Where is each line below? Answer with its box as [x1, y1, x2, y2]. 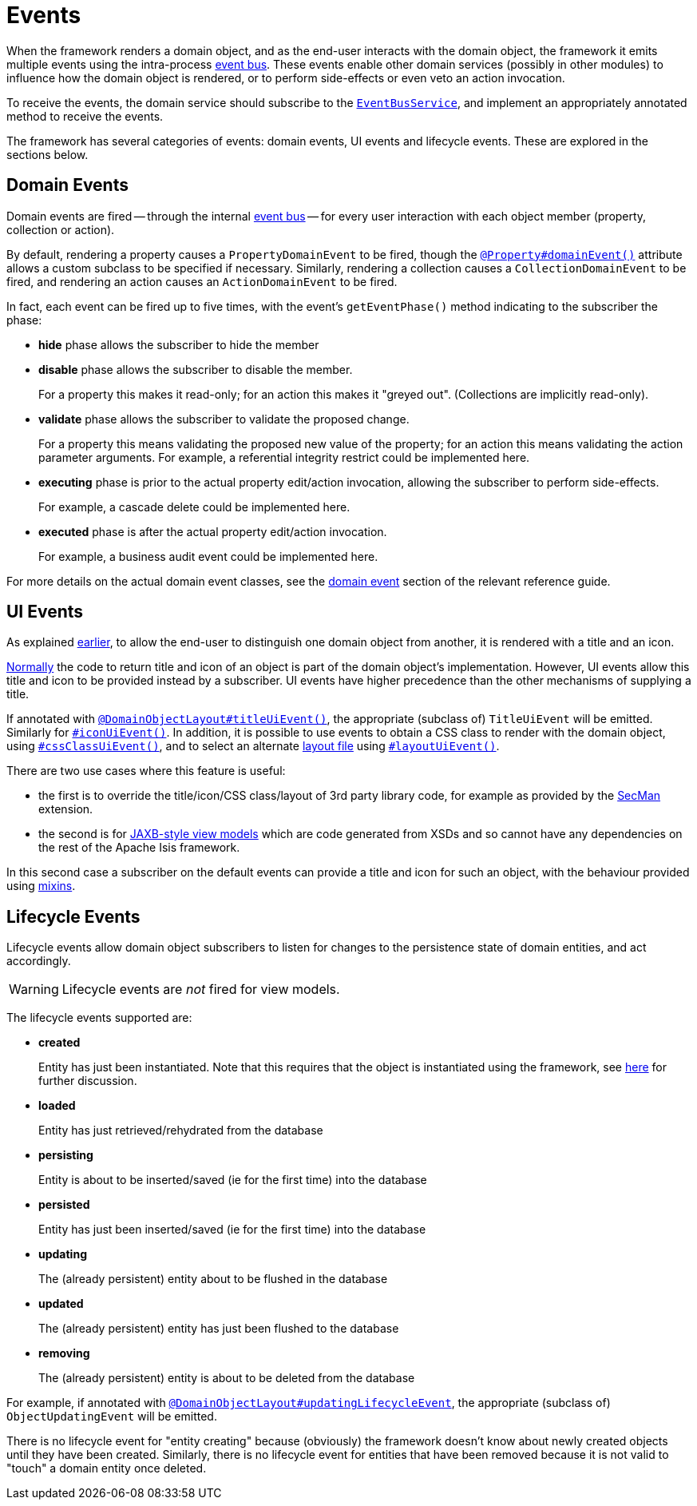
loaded [38, 1099, 76, 1113]
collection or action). [6, 222, 115, 236]
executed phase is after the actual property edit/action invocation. [38, 524, 387, 538]
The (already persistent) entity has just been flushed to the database [38, 1321, 399, 1336]
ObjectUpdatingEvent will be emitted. [6, 1409, 217, 1424]
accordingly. [6, 954, 71, 968]
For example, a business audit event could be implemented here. [38, 549, 378, 563]
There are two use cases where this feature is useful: [6, 764, 286, 778]
